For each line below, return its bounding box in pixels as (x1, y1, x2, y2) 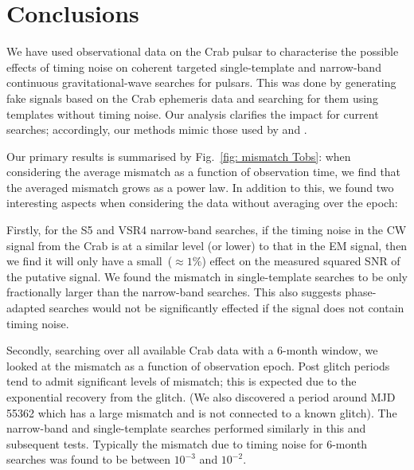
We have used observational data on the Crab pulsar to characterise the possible (6, 43, 399, 60)
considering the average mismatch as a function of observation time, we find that (6, 163, 401, 180)
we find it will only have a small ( (6, 253, 173, 269)
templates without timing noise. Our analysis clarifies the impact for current (6, 105, 379, 122)
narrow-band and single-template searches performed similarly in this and (6, 420, 366, 437)
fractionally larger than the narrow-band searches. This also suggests (6, 284, 342, 300)
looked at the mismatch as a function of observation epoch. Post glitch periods (6, 357, 390, 374)
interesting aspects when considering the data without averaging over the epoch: (6, 194, 398, 211)
